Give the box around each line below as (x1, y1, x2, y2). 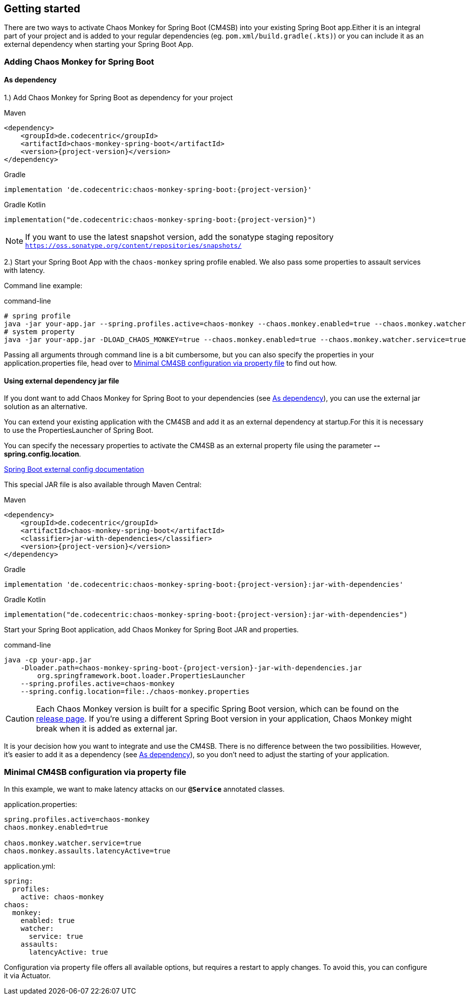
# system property (4, 328, 75, 336)
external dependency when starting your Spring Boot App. (4, 40, 194, 49)
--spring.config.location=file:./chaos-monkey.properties (20, 688, 250, 696)
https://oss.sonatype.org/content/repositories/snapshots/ (25, 242, 242, 250)
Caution (5, 714, 35, 724)
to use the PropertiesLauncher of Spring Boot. (4, 426, 154, 435)
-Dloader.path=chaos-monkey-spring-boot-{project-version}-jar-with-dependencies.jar (20, 664, 362, 672)
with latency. (4, 266, 45, 275)
